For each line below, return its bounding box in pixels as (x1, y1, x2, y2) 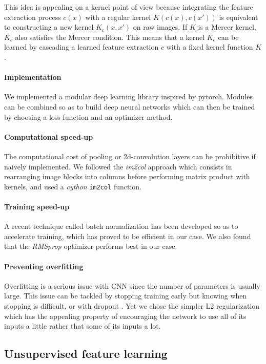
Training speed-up (4, 201, 70, 211)
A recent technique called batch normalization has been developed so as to (4, 221, 238, 231)
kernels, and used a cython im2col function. (4, 181, 141, 191)
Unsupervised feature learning (4, 346, 168, 361)
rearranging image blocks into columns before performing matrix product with (4, 171, 250, 182)
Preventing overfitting (4, 261, 84, 271)
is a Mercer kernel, (198, 22, 256, 32)
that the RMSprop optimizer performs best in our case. (4, 241, 177, 251)
